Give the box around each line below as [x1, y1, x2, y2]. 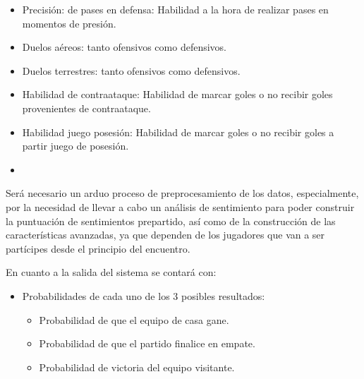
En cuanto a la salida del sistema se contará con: [6, 265, 217, 279]
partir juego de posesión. [22, 138, 129, 153]
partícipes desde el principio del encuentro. [6, 241, 190, 255]
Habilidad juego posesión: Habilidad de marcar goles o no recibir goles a [22, 124, 334, 139]
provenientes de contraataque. [22, 100, 151, 115]
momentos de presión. [22, 16, 116, 30]
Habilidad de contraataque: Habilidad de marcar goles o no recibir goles [22, 87, 333, 102]
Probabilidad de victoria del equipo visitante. [39, 359, 235, 374]
